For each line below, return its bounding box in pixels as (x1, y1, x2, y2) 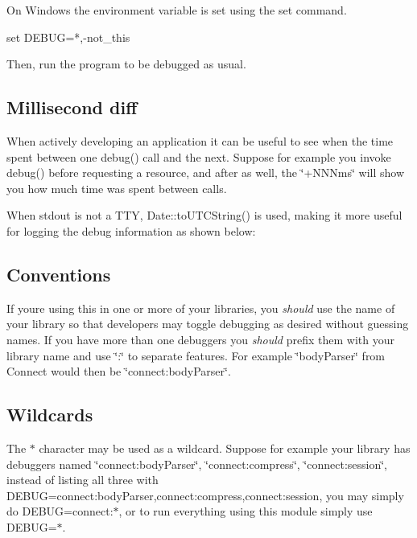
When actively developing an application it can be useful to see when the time (6, 132, 394, 149)
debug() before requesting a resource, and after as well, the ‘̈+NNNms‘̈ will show (6, 164, 405, 181)
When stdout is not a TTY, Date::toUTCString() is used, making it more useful (6, 207, 403, 224)
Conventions (6, 261, 111, 286)
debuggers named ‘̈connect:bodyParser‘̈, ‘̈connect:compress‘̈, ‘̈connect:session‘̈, (6, 455, 388, 472)
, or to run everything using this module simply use (118, 503, 373, 520)
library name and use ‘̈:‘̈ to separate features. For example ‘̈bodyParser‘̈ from (6, 347, 386, 363)
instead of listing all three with (6, 471, 159, 488)
